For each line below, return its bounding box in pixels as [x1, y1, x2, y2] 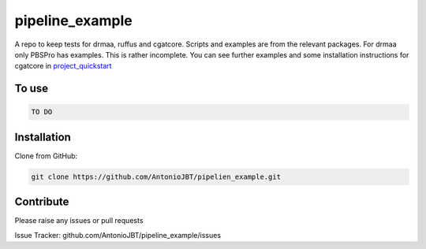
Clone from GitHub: [14, 151, 78, 161]
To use [14, 82, 49, 95]
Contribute [14, 195, 69, 209]
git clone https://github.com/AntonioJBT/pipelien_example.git [31, 172, 282, 181]
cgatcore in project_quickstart [14, 61, 112, 71]
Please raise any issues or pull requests [14, 216, 144, 225]
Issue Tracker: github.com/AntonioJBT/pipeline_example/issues [14, 230, 221, 240]
